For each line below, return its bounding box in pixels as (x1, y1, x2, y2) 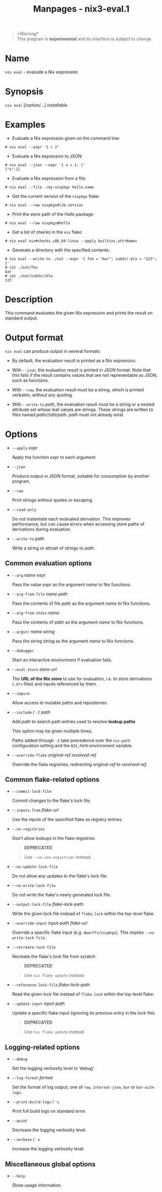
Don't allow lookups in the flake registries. (12, 835, 96, 841)
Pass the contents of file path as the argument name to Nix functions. (12, 600, 151, 606)
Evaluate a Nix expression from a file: (12, 175, 87, 181)
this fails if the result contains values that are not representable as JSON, (12, 372, 158, 378)
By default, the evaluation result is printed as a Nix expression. (12, 357, 137, 363)
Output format (5, 332, 64, 343)
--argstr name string (12, 629, 55, 634)
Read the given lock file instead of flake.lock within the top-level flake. (12, 991, 155, 997)
